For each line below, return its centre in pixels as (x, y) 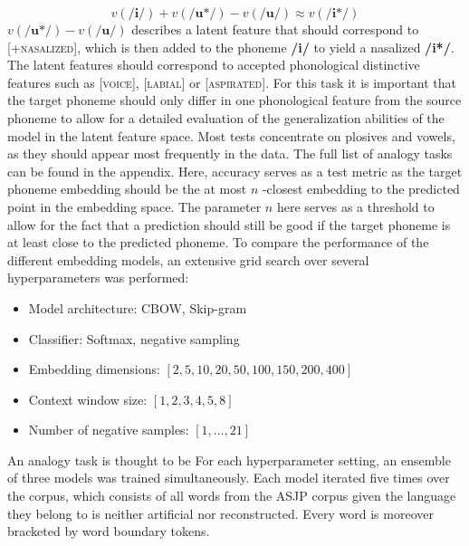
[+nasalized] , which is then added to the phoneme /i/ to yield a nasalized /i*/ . (231, 47)
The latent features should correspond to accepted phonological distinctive (214, 65)
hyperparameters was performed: (98, 278)
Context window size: (88, 399)
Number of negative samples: (109, 430)
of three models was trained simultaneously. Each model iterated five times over (229, 478)
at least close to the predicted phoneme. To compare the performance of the (218, 242)
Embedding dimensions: (94, 369)
